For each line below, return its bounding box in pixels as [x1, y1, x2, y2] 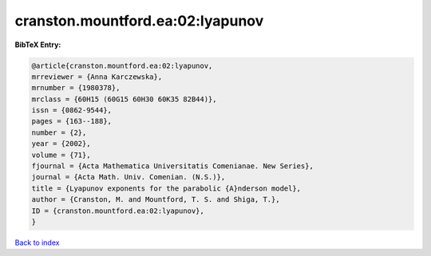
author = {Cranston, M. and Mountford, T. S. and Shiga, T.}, [31, 195, 280, 204]
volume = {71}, [31, 150, 91, 160]
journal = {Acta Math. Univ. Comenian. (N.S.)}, [31, 172, 226, 182]
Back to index [14, 238, 60, 247]
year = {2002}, [31, 140, 91, 148]
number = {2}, [31, 128, 87, 137]
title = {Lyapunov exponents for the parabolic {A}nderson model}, [31, 183, 302, 193]
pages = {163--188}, [31, 116, 112, 126]
